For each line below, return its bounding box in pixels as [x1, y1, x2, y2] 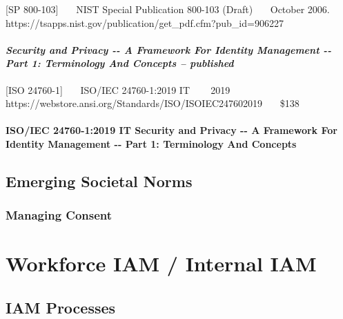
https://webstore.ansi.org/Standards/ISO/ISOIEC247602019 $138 [6, 96, 300, 110]
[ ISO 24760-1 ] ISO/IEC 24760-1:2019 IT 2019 [6, 82, 231, 97]
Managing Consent [6, 206, 112, 224]
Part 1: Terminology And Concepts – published [6, 56, 234, 70]
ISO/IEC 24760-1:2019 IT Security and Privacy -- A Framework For [6, 123, 337, 137]
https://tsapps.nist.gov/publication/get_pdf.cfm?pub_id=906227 [6, 15, 284, 30]
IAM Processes [6, 296, 116, 318]
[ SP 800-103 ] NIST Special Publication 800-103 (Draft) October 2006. [6, 2, 330, 16]
